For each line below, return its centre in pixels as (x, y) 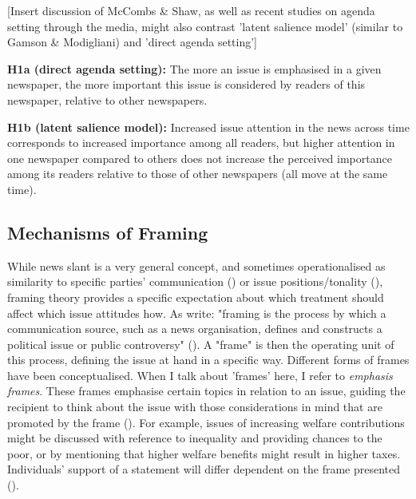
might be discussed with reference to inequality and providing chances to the (195, 438)
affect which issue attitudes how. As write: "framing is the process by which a (197, 313)
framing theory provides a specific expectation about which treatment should (196, 297)
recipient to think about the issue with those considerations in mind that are (195, 407)
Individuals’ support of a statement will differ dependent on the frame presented (204, 469)
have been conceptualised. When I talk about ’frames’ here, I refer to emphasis (200, 375)
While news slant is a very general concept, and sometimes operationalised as (196, 265)
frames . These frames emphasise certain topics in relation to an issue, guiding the (206, 391)
